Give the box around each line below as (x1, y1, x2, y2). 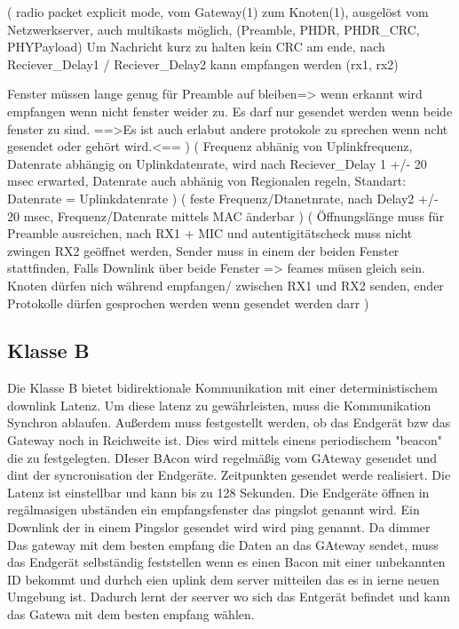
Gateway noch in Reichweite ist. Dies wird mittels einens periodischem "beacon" (7, 431, 443, 450)
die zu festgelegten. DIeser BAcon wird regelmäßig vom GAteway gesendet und (7, 448, 438, 466)
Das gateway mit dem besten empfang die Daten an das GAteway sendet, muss (7, 535, 439, 553)
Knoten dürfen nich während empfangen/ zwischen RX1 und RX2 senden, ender (7, 275, 444, 294)
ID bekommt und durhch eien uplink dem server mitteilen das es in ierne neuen (7, 569, 439, 588)
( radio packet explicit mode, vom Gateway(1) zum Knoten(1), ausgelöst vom (7, 3, 429, 20)
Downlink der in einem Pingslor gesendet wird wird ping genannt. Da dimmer (7, 518, 431, 537)
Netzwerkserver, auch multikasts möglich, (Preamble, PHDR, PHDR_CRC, (7, 20, 420, 38)
